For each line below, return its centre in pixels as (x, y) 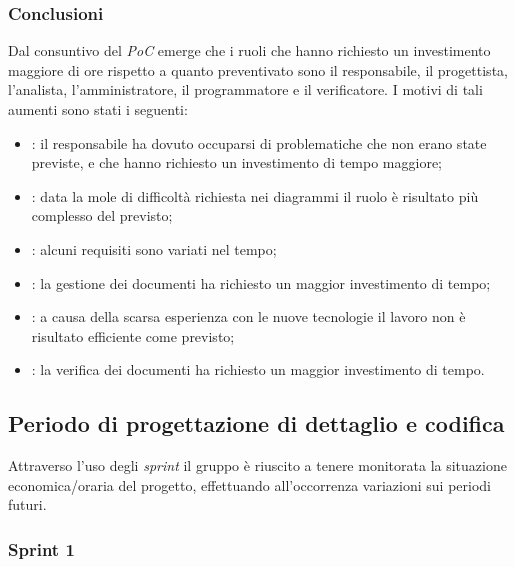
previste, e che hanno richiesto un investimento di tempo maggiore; (237, 162)
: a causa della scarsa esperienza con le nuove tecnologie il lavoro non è (248, 316)
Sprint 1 (41, 548)
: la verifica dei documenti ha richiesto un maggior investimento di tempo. (258, 369)
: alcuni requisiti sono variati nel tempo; (154, 248)
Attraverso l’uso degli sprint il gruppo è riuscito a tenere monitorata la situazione (257, 465)
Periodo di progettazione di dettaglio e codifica (256, 423)
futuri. (27, 504)
